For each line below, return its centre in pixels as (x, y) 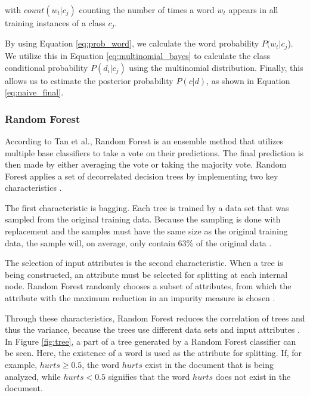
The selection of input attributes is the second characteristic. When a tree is (144, 263)
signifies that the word (149, 376)
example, (21, 364)
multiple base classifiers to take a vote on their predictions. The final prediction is (154, 152)
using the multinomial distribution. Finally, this (216, 67)
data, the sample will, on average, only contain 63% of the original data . (138, 242)
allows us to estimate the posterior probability (89, 80)
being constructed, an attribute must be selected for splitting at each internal (146, 274)
